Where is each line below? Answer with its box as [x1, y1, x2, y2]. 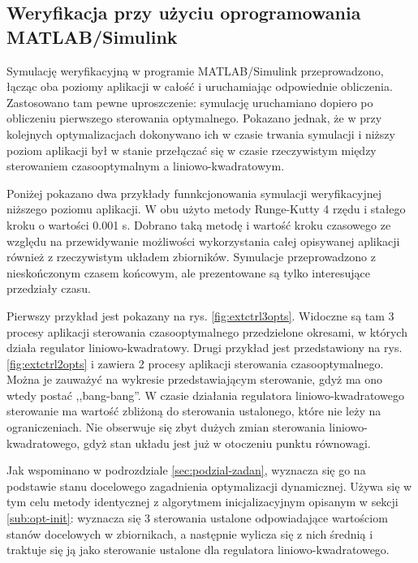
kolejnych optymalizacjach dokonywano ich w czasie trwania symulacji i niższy [6, 125, 395, 142]
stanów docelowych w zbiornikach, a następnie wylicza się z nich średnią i [6, 525, 373, 542]
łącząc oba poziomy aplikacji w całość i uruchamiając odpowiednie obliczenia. [6, 78, 393, 95]
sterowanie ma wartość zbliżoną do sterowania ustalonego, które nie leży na [6, 402, 381, 419]
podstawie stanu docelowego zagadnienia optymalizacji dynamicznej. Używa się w [6, 477, 412, 494]
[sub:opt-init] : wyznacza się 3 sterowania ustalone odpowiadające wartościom [6, 509, 388, 526]
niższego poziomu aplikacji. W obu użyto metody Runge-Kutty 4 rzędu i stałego [6, 200, 406, 217]
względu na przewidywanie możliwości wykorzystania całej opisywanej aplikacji [6, 232, 400, 249]
